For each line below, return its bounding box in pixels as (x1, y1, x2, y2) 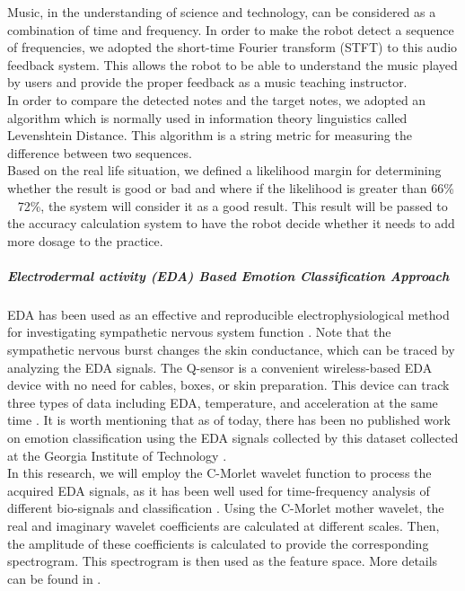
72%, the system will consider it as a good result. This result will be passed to (17, 196, 448, 215)
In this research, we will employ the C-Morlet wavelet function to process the (7, 463, 432, 482)
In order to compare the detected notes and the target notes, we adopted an (7, 90, 426, 109)
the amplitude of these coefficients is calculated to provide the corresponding (7, 534, 429, 552)
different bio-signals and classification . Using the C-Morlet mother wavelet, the (7, 498, 444, 517)
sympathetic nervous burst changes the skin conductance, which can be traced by (7, 340, 455, 359)
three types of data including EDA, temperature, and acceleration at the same (7, 393, 438, 411)
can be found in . (7, 569, 101, 587)
